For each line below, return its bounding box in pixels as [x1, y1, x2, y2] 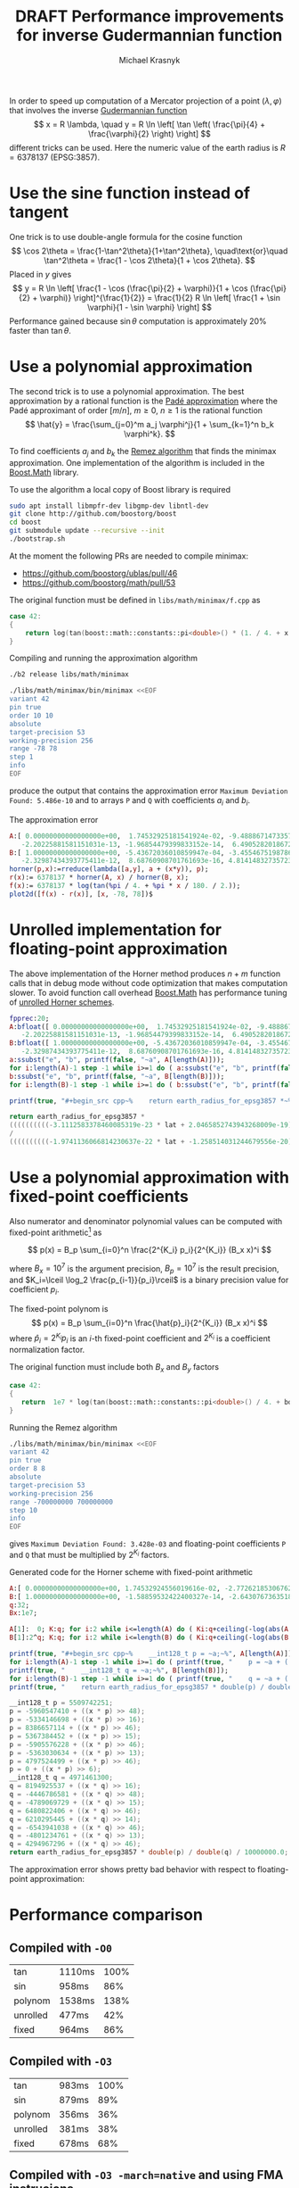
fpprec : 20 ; [9, 1014, 50, 1023]
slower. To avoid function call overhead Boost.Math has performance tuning [9, 987, 287, 998]
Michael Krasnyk [118, 54, 181, 65]
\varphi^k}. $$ [124, 428, 175, 439]
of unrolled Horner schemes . [9, 997, 115, 1007]
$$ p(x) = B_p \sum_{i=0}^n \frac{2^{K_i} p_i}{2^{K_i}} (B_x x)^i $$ [28, 1244, 271, 1255]
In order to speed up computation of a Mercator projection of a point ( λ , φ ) [9, 95, 282, 106]
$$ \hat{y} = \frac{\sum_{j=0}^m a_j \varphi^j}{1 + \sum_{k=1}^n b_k [25, 419, 274, 429]
